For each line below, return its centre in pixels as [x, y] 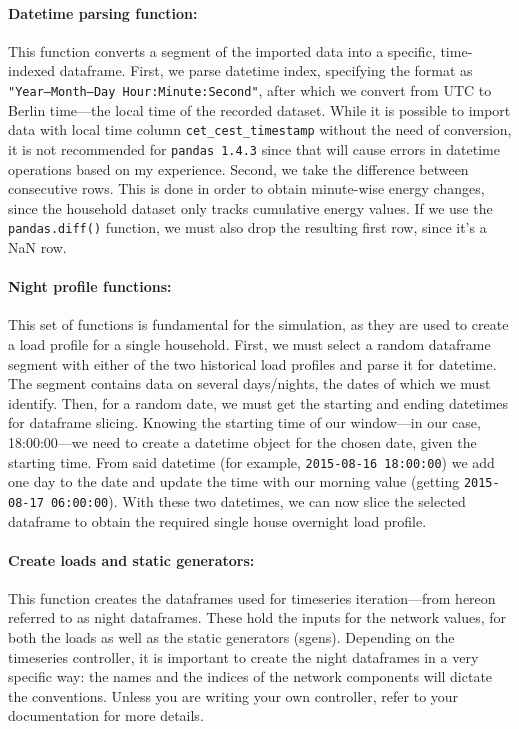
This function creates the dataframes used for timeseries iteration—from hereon [252, 597]
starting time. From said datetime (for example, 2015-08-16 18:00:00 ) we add [251, 461]
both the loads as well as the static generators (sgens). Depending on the [231, 637]
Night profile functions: [90, 286]
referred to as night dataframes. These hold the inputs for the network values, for [257, 617]
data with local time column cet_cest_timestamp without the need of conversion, [260, 129]
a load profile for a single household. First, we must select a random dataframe [249, 343]
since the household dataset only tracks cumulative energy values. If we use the [250, 207]
